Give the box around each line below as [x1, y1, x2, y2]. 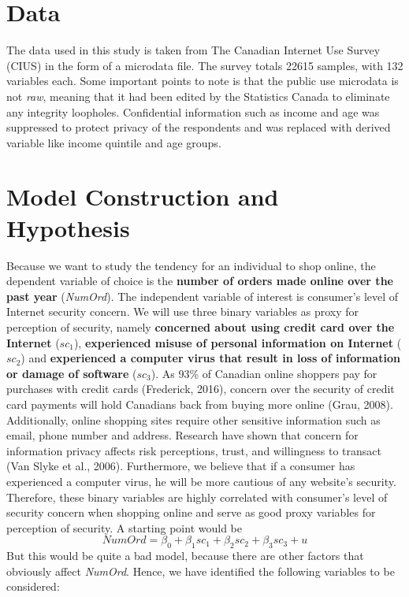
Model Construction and [6, 180, 279, 213]
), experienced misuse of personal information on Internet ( [73, 334, 402, 350]
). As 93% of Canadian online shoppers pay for [151, 365, 377, 381]
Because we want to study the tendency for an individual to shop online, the [6, 257, 376, 273]
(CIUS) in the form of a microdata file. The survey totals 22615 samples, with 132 [6, 57, 403, 73]
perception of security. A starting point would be [6, 519, 242, 536]
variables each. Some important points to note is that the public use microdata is [6, 72, 399, 89]
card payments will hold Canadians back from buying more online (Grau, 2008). [6, 395, 393, 412]
